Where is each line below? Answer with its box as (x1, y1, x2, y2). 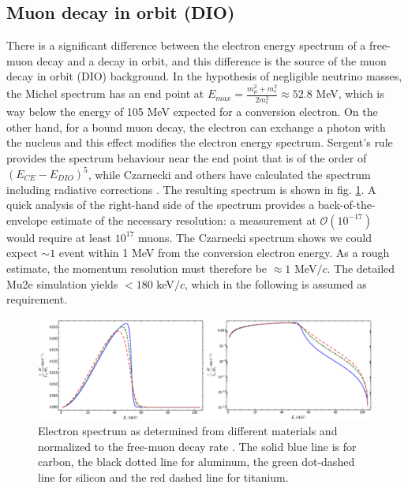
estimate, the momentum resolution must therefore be (6, 259, 268, 276)
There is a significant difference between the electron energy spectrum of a (6, 37, 366, 54)
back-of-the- (317, 196, 376, 213)
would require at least (6, 229, 112, 245)
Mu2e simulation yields (6, 275, 118, 292)
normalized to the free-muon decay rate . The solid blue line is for (38, 438, 357, 454)
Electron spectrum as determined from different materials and (38, 423, 338, 439)
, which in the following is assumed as (184, 275, 367, 292)
